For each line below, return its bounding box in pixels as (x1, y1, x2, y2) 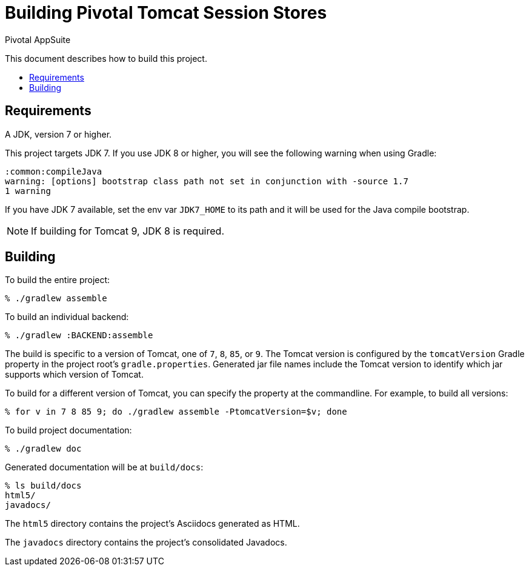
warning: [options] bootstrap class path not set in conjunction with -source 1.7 (5, 176, 408, 186)
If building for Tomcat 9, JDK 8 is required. (31, 224, 224, 237)
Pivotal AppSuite (5, 34, 71, 45)
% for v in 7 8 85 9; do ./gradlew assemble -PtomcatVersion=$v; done (5, 407, 347, 417)
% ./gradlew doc (5, 444, 82, 454)
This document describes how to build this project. (5, 53, 207, 64)
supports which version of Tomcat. (5, 369, 144, 380)
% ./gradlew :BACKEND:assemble (5, 330, 153, 341)
